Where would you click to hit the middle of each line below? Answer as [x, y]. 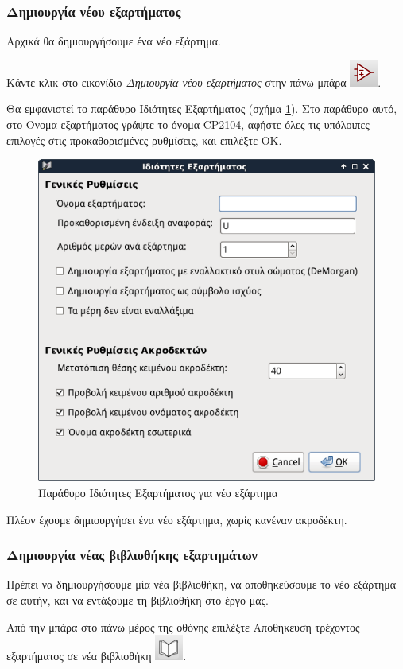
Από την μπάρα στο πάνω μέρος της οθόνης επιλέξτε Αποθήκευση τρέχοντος [183, 626]
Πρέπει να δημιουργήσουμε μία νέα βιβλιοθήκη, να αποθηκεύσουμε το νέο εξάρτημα [201, 584]
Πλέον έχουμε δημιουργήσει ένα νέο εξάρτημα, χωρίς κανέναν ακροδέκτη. [177, 519]
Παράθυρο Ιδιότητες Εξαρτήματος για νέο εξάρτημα [158, 493]
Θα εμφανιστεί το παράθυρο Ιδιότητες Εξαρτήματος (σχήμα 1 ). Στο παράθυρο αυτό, [202, 109]
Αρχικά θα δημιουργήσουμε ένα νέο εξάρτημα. [114, 41]
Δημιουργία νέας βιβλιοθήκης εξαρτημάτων [132, 555]
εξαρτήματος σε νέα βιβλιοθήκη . [97, 656]
